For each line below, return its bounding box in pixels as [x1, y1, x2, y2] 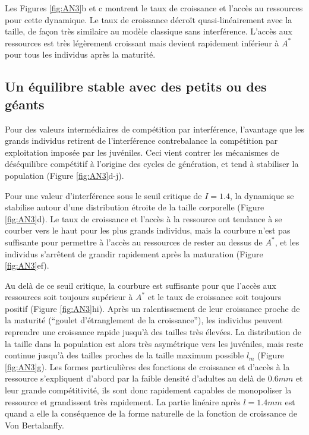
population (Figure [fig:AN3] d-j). [5, 169, 124, 181]
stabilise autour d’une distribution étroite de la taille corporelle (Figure [5, 201, 264, 213]
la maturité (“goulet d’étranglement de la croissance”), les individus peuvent [5, 314, 283, 326]
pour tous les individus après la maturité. [5, 48, 156, 61]
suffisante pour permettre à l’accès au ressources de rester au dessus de [5, 235, 263, 248]
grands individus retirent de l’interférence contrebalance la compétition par [5, 134, 278, 147]
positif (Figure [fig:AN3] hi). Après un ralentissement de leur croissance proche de [5, 302, 300, 314]
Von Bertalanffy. [5, 418, 64, 431]
